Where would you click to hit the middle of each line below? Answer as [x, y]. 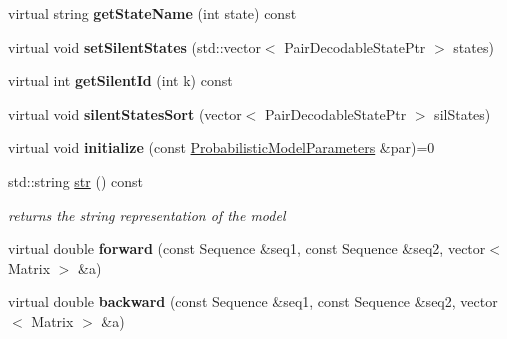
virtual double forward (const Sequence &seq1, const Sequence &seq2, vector [247, 248]
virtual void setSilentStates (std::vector [134, 46]
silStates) [462, 113]
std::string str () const [75, 180]
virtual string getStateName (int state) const [152, 13]
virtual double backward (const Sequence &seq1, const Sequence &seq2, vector [253, 301]
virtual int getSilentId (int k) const [120, 80]
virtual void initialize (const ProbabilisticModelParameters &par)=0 [221, 147]
